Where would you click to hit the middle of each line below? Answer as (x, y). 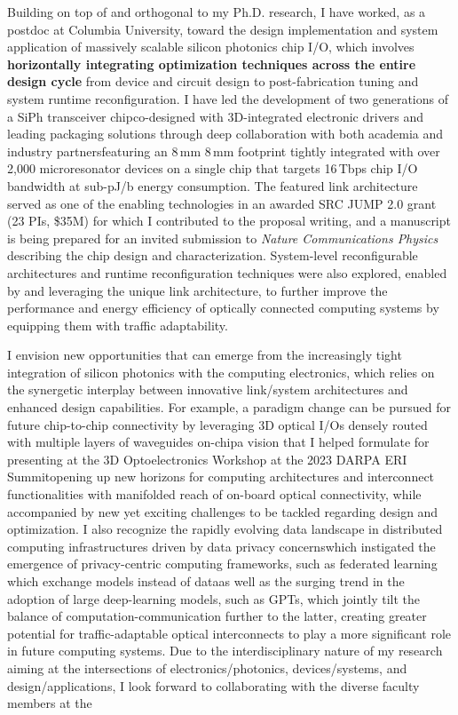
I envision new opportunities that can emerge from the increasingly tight (205, 355)
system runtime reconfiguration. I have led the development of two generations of (228, 98)
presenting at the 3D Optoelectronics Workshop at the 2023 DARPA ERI (207, 459)
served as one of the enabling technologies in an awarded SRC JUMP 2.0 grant (222, 203)
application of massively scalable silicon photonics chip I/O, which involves (211, 47)
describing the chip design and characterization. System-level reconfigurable (213, 255)
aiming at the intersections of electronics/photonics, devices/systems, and (207, 667)
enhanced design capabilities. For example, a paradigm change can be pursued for (229, 407)
